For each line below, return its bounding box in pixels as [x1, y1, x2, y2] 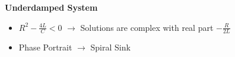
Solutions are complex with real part [80, 21, 214, 33]
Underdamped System [5, 1, 98, 13]
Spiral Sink [90, 41, 131, 53]
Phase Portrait [18, 41, 72, 53]
